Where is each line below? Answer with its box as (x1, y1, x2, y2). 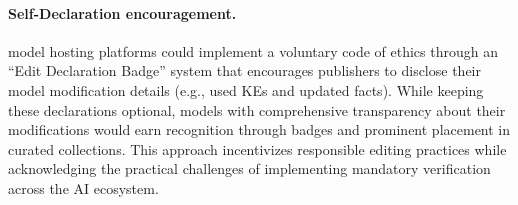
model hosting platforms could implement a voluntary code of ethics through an (8, 40, 498, 61)
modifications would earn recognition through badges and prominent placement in (8, 119, 511, 140)
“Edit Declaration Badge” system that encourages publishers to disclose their (8, 60, 481, 81)
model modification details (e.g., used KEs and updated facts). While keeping (8, 79, 484, 100)
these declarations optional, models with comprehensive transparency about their (8, 99, 506, 120)
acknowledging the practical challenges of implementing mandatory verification (8, 158, 491, 179)
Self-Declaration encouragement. (8, 2, 237, 23)
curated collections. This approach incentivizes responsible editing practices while (8, 138, 507, 159)
